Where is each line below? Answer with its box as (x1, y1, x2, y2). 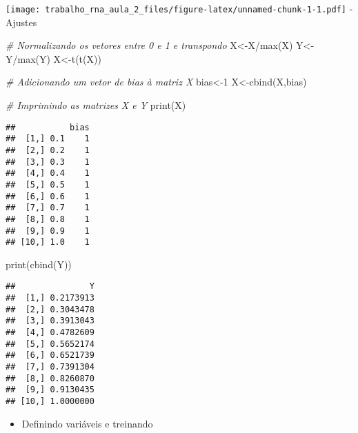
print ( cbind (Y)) (6, 256, 72, 271)
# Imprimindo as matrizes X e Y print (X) (6, 98, 186, 112)
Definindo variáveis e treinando (21, 416, 153, 430)
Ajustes (6, 14, 37, 29)
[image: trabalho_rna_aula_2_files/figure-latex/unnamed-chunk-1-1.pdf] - (6, 1, 353, 15)
